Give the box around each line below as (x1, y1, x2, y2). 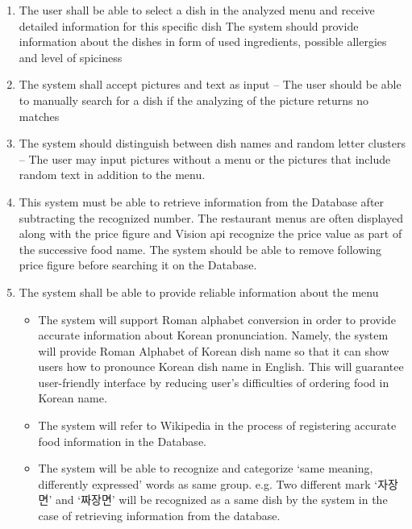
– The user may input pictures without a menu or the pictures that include (19, 150, 391, 167)
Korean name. (38, 389, 107, 406)
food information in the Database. (38, 432, 206, 449)
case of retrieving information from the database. (38, 507, 281, 524)
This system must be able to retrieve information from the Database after (19, 193, 385, 210)
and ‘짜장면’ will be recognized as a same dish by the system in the (56, 491, 388, 508)
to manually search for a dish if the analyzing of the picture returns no (19, 91, 369, 108)
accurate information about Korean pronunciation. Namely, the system (38, 327, 389, 344)
